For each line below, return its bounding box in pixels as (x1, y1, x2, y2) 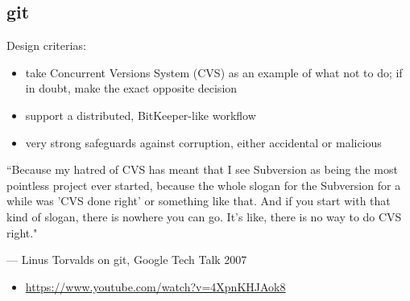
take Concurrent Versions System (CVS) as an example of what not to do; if (25, 64, 403, 80)
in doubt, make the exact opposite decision (25, 80, 238, 97)
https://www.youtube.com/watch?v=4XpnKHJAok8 (25, 278, 286, 295)
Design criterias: (6, 37, 86, 54)
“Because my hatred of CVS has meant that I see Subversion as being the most (6, 161, 398, 178)
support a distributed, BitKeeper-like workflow (25, 106, 256, 123)
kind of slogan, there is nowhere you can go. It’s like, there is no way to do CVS (6, 208, 402, 225)
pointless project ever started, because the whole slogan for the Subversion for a (6, 176, 401, 193)
